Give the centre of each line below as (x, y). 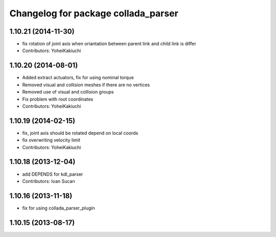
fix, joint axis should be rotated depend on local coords (80, 133)
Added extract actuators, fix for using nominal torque (78, 78)
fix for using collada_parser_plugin (59, 208)
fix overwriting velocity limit (51, 140)
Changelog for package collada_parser (94, 13)
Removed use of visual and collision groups (68, 92)
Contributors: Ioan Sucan (49, 181)
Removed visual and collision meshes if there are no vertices (86, 85)
